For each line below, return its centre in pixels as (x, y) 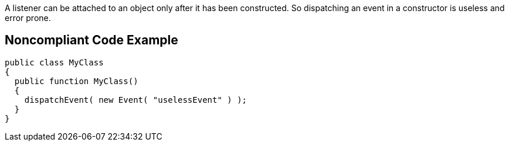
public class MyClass (54, 62)
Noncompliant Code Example (91, 40)
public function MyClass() (76, 81)
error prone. (28, 18)
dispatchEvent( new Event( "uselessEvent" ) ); (136, 100)
